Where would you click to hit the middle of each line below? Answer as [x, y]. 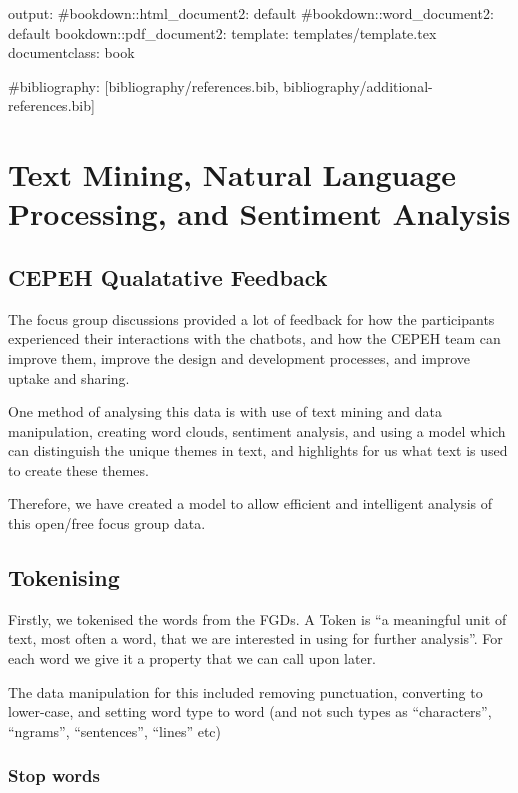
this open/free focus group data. [107, 523]
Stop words [54, 775]
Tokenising [64, 577]
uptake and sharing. [69, 377]
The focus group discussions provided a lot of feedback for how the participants [251, 318]
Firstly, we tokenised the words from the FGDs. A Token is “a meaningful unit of [257, 618]
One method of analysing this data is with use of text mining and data [225, 411]
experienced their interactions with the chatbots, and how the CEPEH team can [254, 338]
